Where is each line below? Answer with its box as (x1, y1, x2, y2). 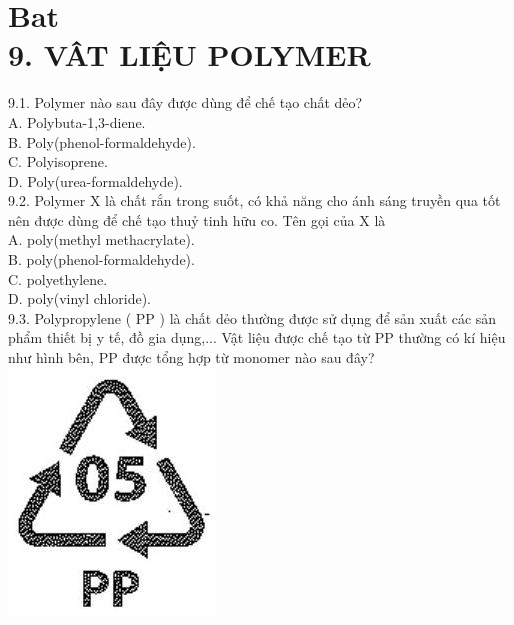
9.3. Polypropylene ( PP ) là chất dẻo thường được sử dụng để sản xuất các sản (8, 307, 497, 328)
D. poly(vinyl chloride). (8, 288, 151, 309)
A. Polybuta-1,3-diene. (8, 111, 146, 132)
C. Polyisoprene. (8, 151, 108, 172)
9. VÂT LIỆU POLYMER (8, 34, 371, 75)
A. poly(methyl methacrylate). (8, 229, 195, 250)
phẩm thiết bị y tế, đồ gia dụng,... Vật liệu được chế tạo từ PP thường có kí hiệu (8, 327, 506, 348)
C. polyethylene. (8, 268, 108, 289)
